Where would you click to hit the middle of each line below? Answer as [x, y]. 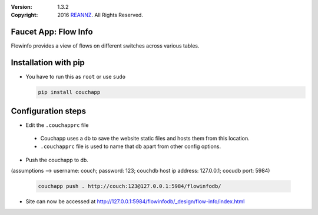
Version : [21, 7]
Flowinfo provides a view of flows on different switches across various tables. [105, 46]
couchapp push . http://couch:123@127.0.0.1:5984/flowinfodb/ [130, 186]
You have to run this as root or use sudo [76, 77]
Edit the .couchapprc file [57, 125]
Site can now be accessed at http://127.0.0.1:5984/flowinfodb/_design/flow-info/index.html [135, 201]
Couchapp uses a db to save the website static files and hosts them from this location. [145, 139]
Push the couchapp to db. [57, 160]
